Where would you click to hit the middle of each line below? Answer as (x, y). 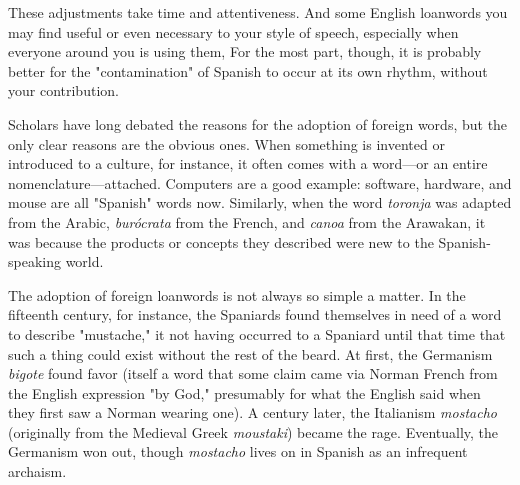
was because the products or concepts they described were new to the (221, 241)
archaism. (37, 471)
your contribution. (63, 90)
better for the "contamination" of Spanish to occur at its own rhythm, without (248, 70)
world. (84, 261)
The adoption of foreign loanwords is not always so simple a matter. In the (237, 294)
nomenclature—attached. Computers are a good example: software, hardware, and (260, 182)
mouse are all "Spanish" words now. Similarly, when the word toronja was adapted (260, 202)
